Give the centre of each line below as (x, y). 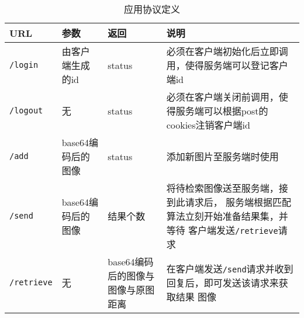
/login (24, 65)
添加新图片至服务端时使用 (222, 156)
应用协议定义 (152, 9)
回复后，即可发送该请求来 (222, 283)
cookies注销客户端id (208, 125)
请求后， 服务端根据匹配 (238, 202)
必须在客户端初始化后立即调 (227, 51)
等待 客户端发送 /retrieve (222, 230)
